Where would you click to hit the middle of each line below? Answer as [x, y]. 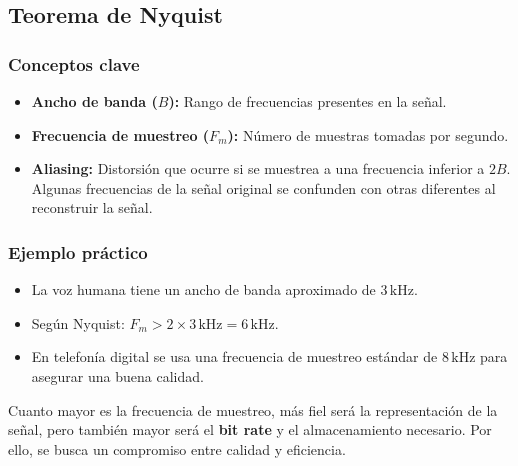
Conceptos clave [74, 63]
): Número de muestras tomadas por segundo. [368, 134]
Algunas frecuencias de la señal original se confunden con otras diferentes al [263, 187]
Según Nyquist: [78, 322]
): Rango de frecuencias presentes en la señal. [307, 101]
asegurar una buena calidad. [117, 375]
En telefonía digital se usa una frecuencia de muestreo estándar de [234, 356]
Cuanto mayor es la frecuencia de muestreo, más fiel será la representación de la [253, 409]
